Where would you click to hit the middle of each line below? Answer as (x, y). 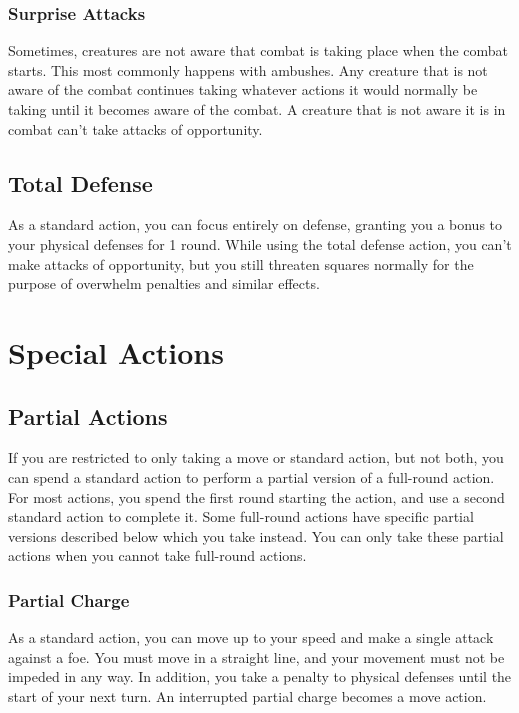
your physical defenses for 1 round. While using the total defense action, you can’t (260, 243)
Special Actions (116, 351)
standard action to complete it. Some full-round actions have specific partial (241, 516)
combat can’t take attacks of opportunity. (135, 128)
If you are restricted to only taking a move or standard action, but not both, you (256, 457)
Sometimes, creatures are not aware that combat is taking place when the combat (258, 50)
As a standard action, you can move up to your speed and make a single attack (251, 637)
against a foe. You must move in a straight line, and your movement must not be (256, 656)
